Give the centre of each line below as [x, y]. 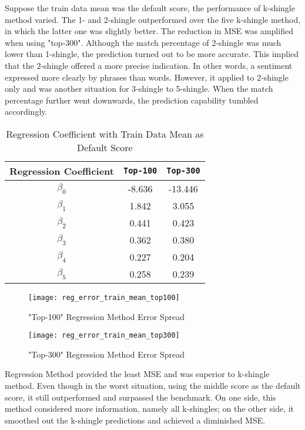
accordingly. [26, 111]
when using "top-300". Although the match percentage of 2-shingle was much [143, 42]
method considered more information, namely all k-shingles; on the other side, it [150, 409]
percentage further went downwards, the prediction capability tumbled [132, 100]
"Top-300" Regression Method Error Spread [106, 354]
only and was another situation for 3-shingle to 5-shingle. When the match [139, 89]
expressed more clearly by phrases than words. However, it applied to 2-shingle [147, 77]
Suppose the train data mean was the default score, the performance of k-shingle [150, 8]
